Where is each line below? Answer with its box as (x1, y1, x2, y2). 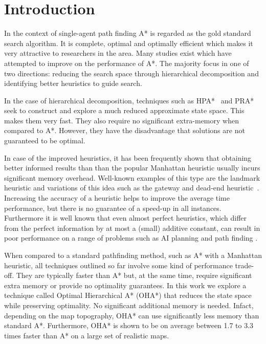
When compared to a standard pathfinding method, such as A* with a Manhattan (4, 250, 262, 260)
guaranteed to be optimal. (4, 135, 85, 146)
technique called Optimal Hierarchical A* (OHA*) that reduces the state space (4, 290, 252, 300)
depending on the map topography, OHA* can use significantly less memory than (4, 310, 259, 320)
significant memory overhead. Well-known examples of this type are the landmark (4, 172, 260, 183)
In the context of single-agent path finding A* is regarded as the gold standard (4, 28, 251, 38)
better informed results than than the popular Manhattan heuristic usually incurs (4, 162, 260, 173)
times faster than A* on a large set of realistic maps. (4, 330, 169, 340)
